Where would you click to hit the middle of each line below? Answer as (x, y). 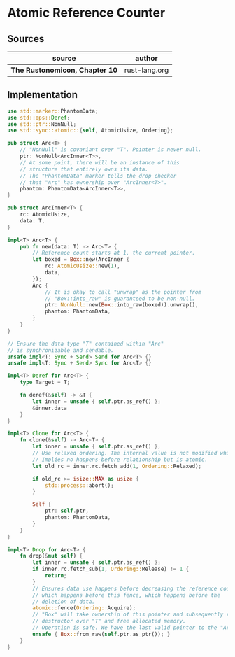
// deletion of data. (64, 602)
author (147, 58)
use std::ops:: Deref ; (39, 118)
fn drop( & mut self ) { (51, 556)
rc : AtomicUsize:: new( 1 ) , (82, 266)
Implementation (43, 95)
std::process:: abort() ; (79, 485)
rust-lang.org (147, 70)
